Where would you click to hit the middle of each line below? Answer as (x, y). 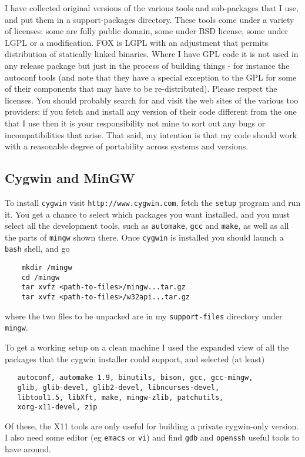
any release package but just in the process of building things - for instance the (147, 65)
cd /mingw (41, 277)
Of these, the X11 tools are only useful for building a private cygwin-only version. (152, 426)
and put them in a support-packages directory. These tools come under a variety (150, 19)
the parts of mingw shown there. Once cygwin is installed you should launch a (144, 237)
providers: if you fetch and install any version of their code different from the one (151, 111)
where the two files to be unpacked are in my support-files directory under (144, 316)
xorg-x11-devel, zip (57, 407)
